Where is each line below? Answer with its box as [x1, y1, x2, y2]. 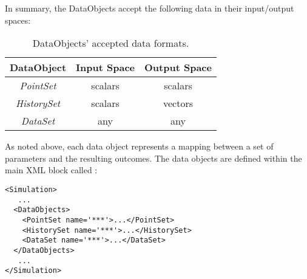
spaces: [5, 13, 31, 26]
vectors [163, 96, 193, 111]
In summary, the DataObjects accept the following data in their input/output [5, 2, 294, 14]
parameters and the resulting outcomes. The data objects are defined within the [5, 151, 302, 164]
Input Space [76, 60, 135, 75]
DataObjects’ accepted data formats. [32, 36, 189, 50]
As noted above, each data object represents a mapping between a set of [5, 140, 274, 153]
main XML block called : [5, 164, 98, 176]
